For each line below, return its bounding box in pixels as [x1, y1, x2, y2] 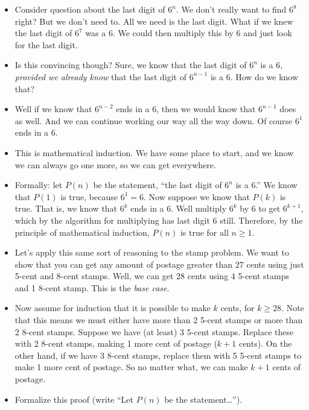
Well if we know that [14, 102, 92, 115]
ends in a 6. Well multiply [130, 202, 227, 215]
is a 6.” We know [235, 178, 298, 191]
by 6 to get [240, 202, 281, 215]
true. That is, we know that [14, 202, 118, 215]
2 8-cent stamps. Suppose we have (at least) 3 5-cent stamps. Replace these [14, 325, 294, 338]
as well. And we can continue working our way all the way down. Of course [14, 114, 293, 127]
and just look [243, 27, 292, 39]
